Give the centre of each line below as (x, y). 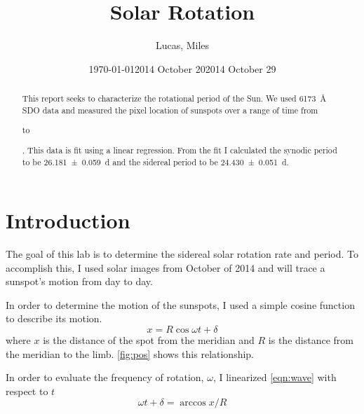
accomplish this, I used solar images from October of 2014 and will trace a (166, 267)
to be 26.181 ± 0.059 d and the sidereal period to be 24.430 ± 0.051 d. (155, 161)
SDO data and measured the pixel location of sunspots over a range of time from (170, 110)
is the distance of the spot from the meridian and (149, 340)
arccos (193, 403)
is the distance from (311, 340)
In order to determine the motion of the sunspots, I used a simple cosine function (180, 304)
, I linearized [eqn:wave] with (275, 377)
